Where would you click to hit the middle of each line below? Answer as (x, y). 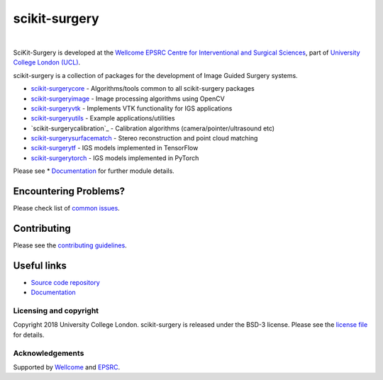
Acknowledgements (49, 353)
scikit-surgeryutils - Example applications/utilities (103, 118)
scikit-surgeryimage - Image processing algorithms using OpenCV (128, 99)
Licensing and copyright (56, 311)
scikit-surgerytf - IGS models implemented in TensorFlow (115, 148)
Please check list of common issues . (66, 208)
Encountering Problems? (69, 191)
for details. (29, 335)
